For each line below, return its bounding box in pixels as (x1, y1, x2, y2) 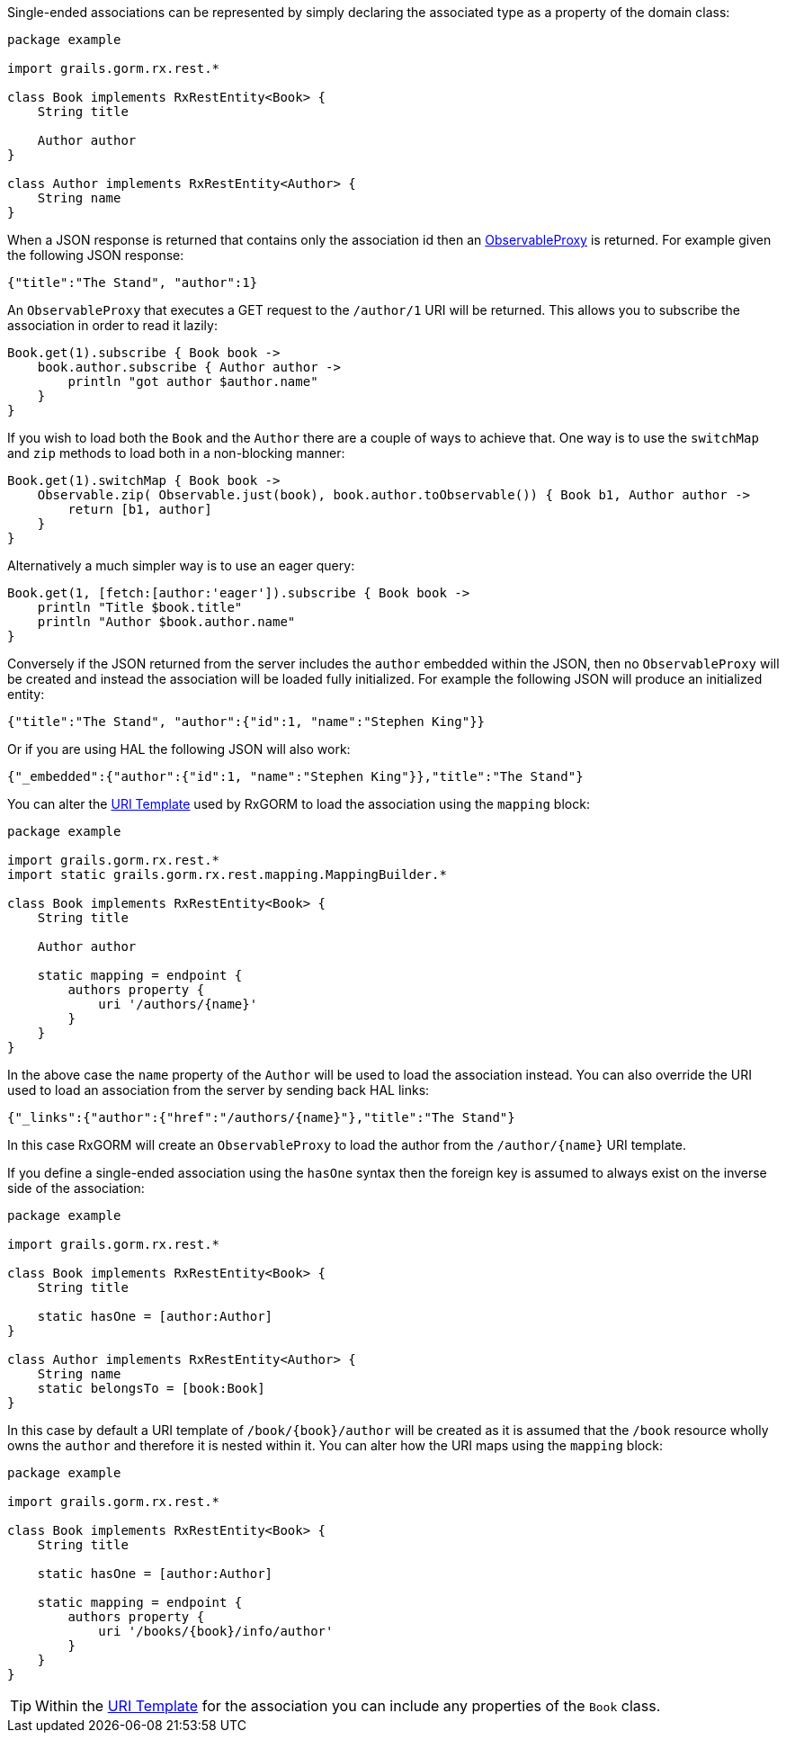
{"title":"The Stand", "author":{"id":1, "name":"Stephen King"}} (7, 714, 486, 729)
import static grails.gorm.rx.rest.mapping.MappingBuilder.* (7, 867, 447, 882)
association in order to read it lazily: (7, 318, 218, 333)
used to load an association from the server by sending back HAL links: (7, 1082, 430, 1098)
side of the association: (7, 1180, 145, 1196)
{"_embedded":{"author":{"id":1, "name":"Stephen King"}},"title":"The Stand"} (7, 769, 584, 784)
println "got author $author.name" (67, 374, 318, 389)
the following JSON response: (7, 247, 184, 263)
